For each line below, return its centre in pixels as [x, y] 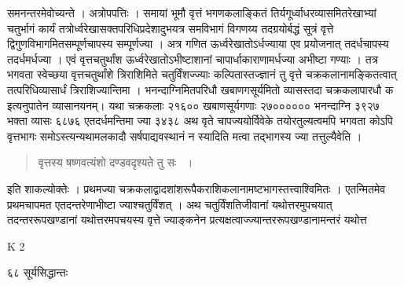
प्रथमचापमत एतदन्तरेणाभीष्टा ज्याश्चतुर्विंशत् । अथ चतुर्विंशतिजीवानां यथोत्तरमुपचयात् [170, 204]
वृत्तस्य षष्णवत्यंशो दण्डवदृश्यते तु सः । [116, 162]
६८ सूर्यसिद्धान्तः [38, 272]
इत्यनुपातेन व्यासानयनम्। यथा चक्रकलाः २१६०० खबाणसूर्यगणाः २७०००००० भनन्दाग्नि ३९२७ [193, 105]
